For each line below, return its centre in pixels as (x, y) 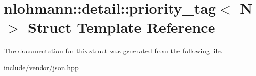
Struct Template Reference (122, 27)
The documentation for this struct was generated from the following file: (113, 51)
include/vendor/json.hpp (41, 67)
